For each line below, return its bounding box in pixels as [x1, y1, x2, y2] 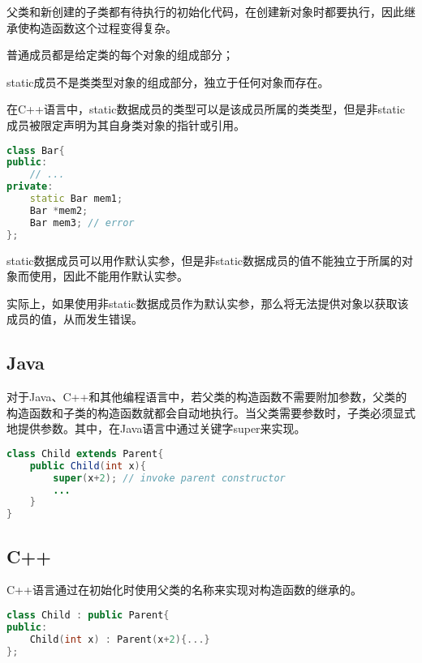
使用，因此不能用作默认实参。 [28, 267, 188, 284]
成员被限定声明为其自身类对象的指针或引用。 [6, 116, 245, 133]
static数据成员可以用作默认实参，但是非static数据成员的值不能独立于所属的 [6, 251, 403, 268]
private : [6, 181, 54, 193]
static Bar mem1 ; [29, 193, 123, 205]
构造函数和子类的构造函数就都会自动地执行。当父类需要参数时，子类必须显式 [6, 404, 416, 421]
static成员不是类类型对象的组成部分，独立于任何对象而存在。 [6, 73, 329, 90]
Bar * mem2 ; [29, 204, 88, 216]
